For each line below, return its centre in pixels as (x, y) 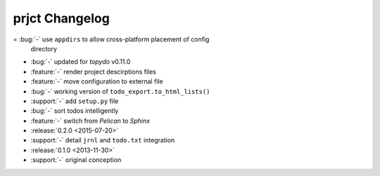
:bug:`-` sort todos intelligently (75, 111)
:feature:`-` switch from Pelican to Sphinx (90, 121)
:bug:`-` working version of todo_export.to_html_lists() (120, 91)
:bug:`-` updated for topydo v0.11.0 (81, 62)
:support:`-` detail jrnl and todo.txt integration (103, 140)
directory (44, 48)
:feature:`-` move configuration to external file (97, 81)
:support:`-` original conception (76, 160)
